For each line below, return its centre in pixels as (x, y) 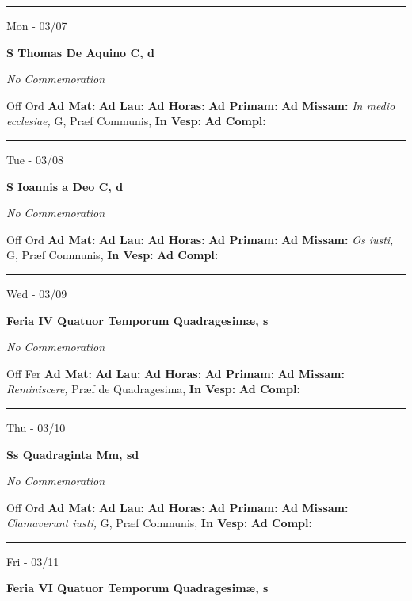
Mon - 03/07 (37, 25)
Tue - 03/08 (35, 159)
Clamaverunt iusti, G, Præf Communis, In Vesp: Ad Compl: (159, 523)
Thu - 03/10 (36, 427)
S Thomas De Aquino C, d (80, 52)
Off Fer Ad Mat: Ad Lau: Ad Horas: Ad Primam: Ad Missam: (175, 373)
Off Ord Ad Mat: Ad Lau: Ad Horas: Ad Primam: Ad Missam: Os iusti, (200, 239)
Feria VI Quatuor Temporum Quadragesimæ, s (137, 588)
